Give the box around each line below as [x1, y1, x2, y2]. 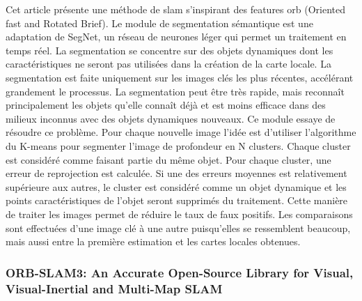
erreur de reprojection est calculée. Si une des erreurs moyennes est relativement [6, 166, 347, 180]
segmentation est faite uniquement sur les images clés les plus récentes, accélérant [6, 70, 354, 84]
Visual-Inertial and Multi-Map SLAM [6, 279, 223, 297]
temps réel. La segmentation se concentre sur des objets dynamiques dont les [6, 43, 333, 57]
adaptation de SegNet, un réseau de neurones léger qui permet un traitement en [6, 29, 347, 44]
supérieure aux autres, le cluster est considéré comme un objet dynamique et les [6, 179, 347, 194]
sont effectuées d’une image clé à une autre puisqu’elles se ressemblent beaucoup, [6, 220, 351, 235]
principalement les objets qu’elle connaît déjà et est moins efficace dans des [6, 98, 326, 112]
